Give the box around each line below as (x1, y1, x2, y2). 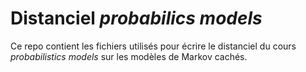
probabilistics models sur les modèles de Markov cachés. (10, 50, 248, 62)
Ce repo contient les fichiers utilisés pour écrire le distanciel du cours (10, 40, 297, 52)
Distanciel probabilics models (10, 7, 263, 30)
